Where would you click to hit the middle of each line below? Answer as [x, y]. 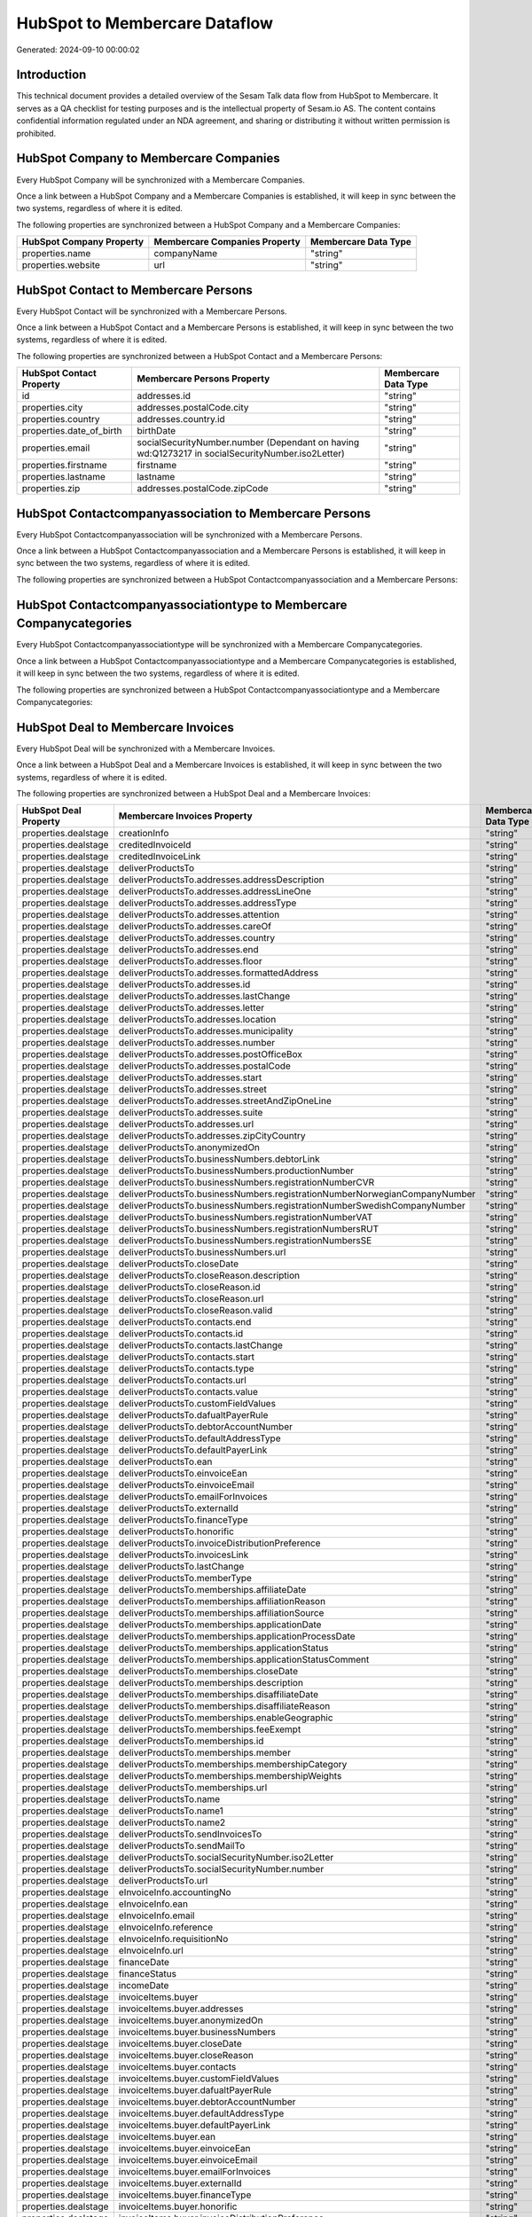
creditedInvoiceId [155, 845]
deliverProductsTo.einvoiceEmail [186, 1485]
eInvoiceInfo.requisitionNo [173, 1939]
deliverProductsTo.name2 [172, 1822]
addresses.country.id [181, 419]
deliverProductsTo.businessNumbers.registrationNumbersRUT [249, 1229]
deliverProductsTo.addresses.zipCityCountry [212, 1136]
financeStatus [148, 1974]
